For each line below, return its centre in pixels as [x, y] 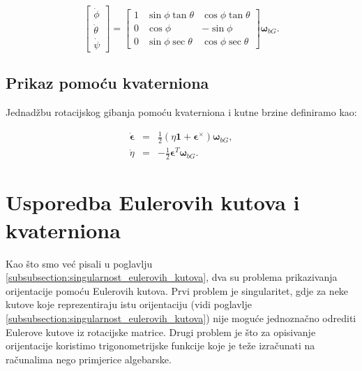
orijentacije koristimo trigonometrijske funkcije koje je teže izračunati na [160, 345]
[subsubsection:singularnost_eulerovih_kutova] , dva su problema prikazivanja [172, 277]
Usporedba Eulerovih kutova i [153, 202]
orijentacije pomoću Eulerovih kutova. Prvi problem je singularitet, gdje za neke [177, 290]
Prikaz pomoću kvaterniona [107, 83]
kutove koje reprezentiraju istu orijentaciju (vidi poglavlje [129, 304]
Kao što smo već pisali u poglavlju [79, 263]
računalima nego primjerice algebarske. [89, 359]
